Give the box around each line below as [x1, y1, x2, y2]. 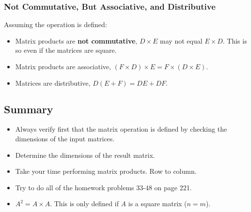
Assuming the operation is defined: [4, 19, 107, 30]
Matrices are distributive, [15, 77, 91, 88]
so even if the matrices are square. [15, 45, 117, 55]
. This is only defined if [50, 198, 119, 209]
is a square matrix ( [128, 198, 187, 209]
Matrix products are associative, [15, 61, 111, 71]
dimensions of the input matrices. [15, 133, 115, 143]
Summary [4, 101, 53, 116]
